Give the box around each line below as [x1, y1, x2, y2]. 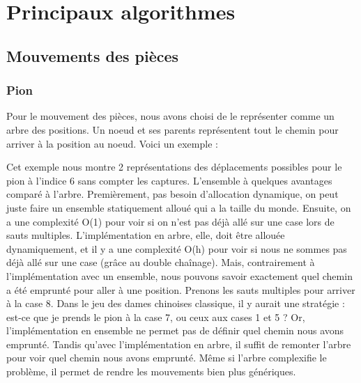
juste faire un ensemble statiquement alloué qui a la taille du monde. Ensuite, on [6, 200, 351, 214]
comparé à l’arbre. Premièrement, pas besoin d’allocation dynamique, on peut [6, 187, 339, 201]
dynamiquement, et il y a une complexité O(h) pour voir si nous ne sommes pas [6, 241, 347, 256]
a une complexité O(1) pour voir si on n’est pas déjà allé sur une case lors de [6, 214, 335, 228]
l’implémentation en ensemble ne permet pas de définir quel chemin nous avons [6, 323, 344, 338]
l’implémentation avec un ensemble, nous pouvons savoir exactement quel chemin [6, 268, 353, 283]
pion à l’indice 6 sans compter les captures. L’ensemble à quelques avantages [6, 173, 332, 187]
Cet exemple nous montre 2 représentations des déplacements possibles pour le [6, 159, 342, 174]
